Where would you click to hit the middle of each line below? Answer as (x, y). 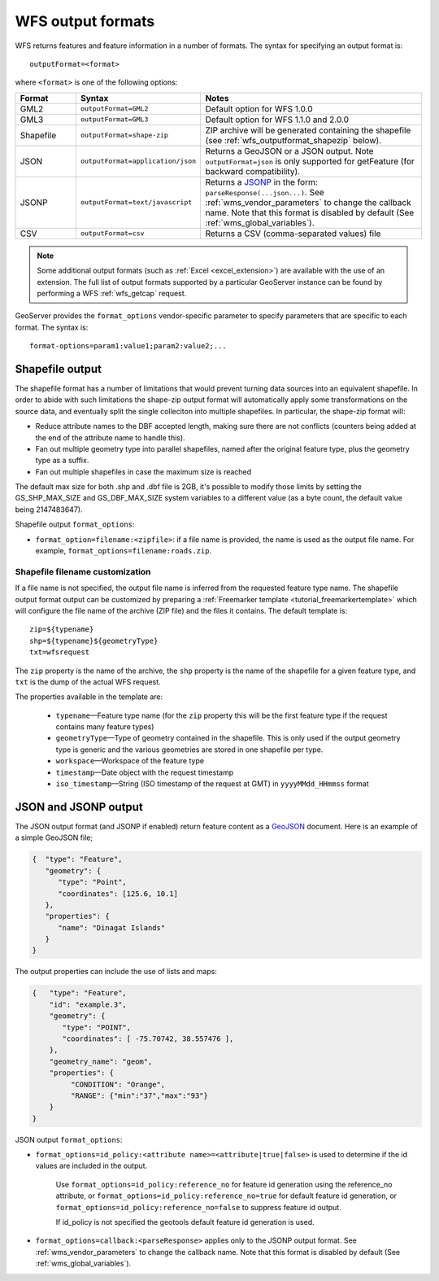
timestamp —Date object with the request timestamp (145, 772)
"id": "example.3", (88, 1004)
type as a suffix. (62, 461)
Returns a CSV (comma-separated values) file (293, 234)
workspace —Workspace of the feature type (130, 761)
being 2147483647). (49, 509)
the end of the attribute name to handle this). (111, 437)
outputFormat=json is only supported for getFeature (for (310, 161)
